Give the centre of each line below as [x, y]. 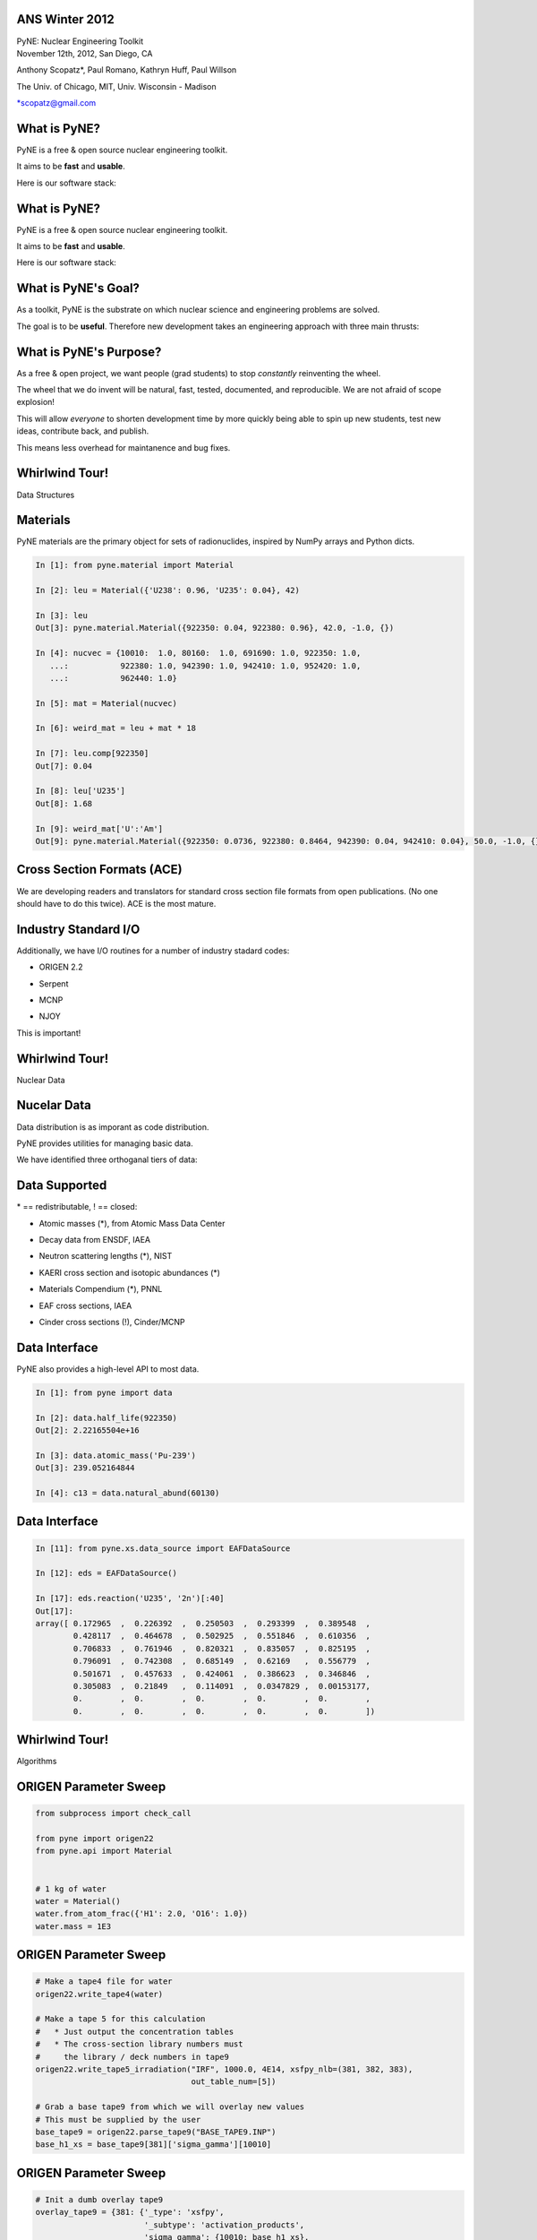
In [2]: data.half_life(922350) [107, 1417]
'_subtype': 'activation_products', [224, 2225]
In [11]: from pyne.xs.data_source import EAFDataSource [163, 1548]
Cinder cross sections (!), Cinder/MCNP [112, 1322]
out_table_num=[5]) [234, 2082]
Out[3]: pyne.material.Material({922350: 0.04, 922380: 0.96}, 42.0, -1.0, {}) [215, 628]
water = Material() [78, 1901]
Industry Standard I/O [78, 929]
